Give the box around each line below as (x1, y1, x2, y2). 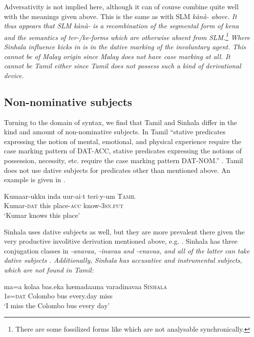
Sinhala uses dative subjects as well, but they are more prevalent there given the (4, 226, 245, 236)
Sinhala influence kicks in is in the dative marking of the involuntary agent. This (4, 42, 246, 52)
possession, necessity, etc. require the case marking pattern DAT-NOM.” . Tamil (4, 155, 243, 165)
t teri (83, 190, 98, 201)
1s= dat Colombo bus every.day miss (4, 291, 113, 301)
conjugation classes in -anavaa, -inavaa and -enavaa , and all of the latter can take (4, 245, 250, 255)
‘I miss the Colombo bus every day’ (4, 300, 110, 310)
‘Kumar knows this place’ (4, 210, 80, 220)
